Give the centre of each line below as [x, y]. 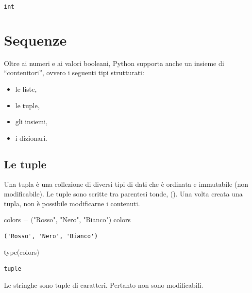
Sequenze [35, 40]
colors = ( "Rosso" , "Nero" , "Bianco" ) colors [67, 220]
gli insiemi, [31, 122]
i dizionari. [31, 138]
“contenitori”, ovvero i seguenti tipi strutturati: [74, 73]
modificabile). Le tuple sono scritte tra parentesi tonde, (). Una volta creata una [123, 194]
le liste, [26, 89]
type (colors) [22, 252]
